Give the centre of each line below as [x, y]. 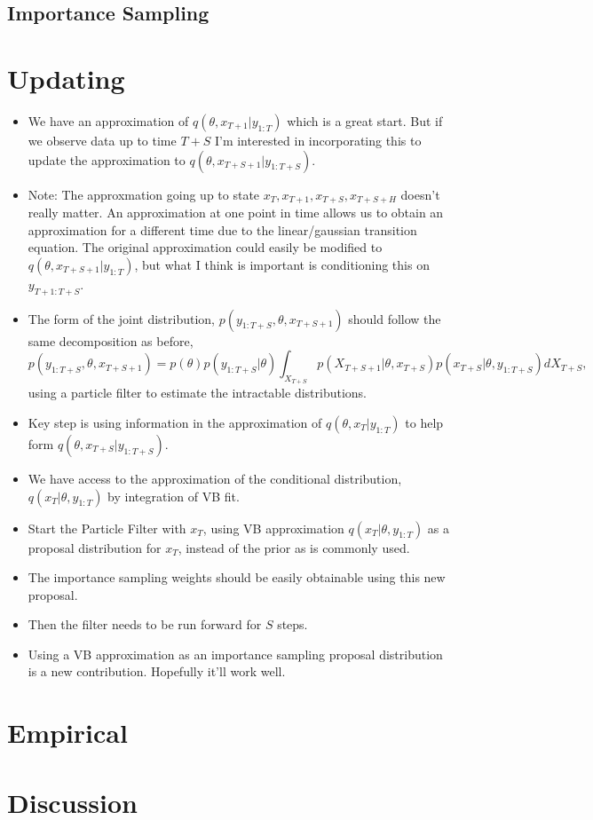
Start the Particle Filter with [107, 528]
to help [424, 422]
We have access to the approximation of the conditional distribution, [215, 478]
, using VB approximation [273, 528]
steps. [293, 624]
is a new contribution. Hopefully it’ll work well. [157, 671]
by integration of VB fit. [174, 496]
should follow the [395, 318]
